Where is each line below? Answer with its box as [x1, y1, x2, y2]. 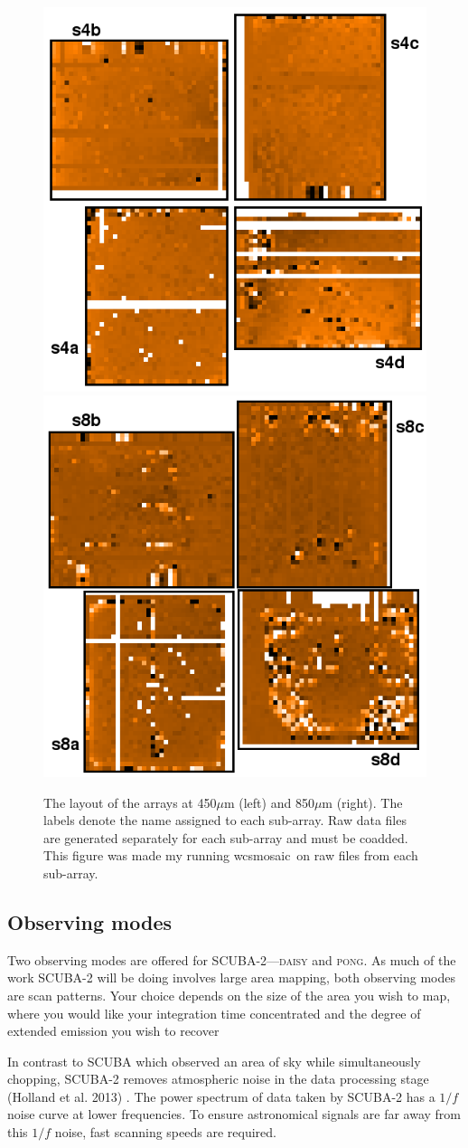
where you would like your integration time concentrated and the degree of [7, 1003, 421, 1022]
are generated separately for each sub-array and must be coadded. [43, 828, 408, 847]
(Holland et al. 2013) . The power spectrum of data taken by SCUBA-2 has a [7, 1086, 435, 1105]
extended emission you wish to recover [7, 1021, 220, 1040]
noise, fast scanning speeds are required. [54, 1123, 276, 1142]
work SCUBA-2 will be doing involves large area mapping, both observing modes [7, 968, 456, 987]
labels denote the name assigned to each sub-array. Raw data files [43, 811, 407, 830]
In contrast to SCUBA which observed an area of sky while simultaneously [7, 1051, 421, 1070]
